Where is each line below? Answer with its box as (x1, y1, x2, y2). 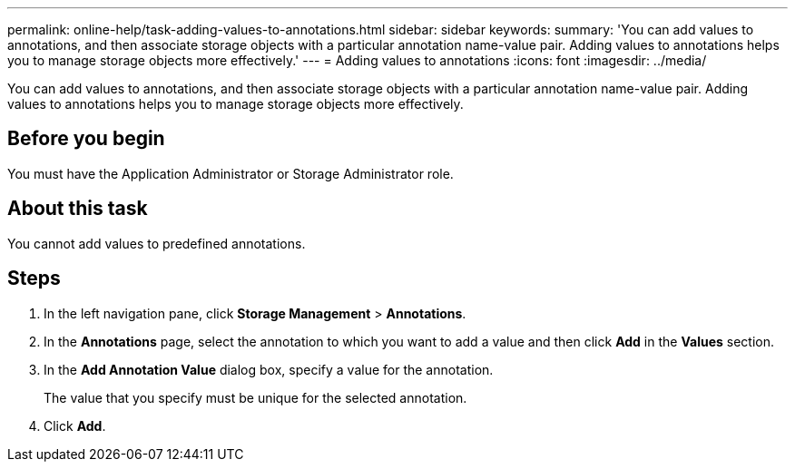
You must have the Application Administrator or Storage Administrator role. (7, 165, 454, 181)
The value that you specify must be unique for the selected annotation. (44, 389, 467, 405)
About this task (7, 197, 148, 220)
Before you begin (7, 127, 165, 151)
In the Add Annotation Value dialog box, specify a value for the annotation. (44, 361, 494, 377)
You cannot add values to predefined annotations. (7, 235, 306, 251)
